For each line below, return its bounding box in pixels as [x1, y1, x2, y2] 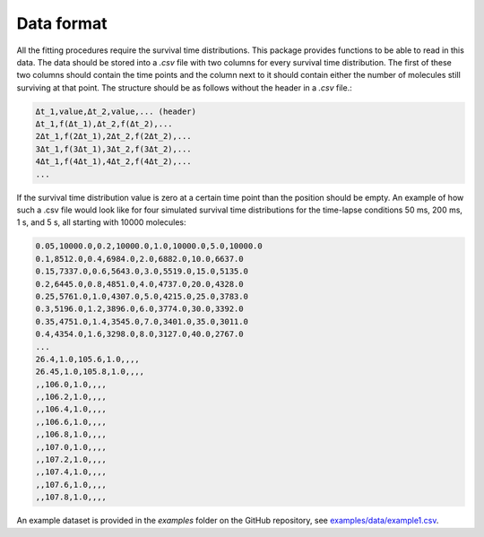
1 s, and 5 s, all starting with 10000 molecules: [16, 217, 187, 228]
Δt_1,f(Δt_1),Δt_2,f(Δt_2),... [35, 119, 174, 129]
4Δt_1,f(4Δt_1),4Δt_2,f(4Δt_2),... [35, 157, 192, 167]
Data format [16, 13, 108, 33]
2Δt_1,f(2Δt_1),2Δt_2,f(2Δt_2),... [35, 131, 192, 142]
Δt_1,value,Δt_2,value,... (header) [35, 106, 197, 117]
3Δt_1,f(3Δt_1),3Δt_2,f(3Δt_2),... [35, 143, 192, 154]
